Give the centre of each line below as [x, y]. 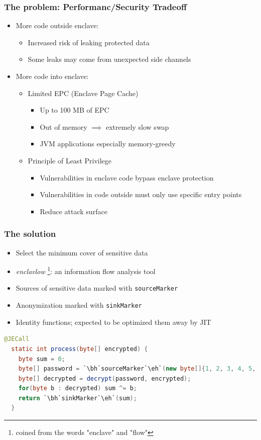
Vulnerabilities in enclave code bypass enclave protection [127, 177]
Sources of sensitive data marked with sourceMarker [97, 288]
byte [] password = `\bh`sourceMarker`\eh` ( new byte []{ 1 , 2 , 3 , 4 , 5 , [137, 369]
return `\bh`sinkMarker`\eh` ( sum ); [78, 398]
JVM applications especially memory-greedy [108, 144]
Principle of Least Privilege [70, 160]
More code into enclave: [52, 76]
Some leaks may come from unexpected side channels [109, 59]
